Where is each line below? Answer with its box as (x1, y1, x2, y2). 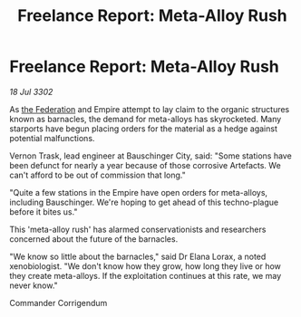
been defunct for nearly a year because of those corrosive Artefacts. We (9, 159, 281, 170)
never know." (9, 280, 59, 291)
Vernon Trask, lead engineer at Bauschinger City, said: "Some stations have (9, 150, 292, 161)
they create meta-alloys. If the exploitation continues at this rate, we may (9, 270, 282, 281)
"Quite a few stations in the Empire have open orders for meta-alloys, (9, 187, 268, 197)
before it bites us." (9, 206, 78, 217)
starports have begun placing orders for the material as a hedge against (9, 123, 278, 134)
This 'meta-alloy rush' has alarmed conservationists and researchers (9, 224, 267, 235)
